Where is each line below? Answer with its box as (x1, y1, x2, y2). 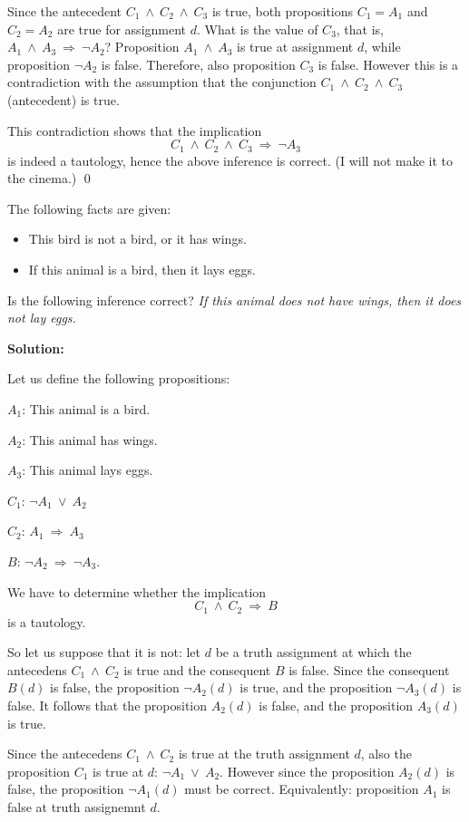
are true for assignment (57, 19, 187, 38)
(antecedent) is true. (7, 90, 120, 109)
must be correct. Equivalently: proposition (184, 779, 419, 798)
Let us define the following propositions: (7, 369, 230, 388)
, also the (360, 744, 412, 763)
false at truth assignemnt (7, 797, 146, 816)
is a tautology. (7, 612, 86, 631)
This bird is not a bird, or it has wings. (28, 229, 247, 248)
